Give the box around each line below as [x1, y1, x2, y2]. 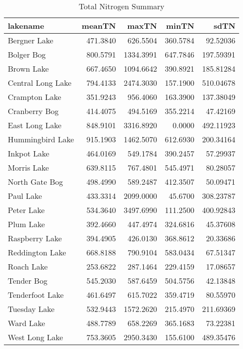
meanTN [81, 20, 116, 31]
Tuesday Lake [8, 303, 55, 314]
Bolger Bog [8, 49, 46, 60]
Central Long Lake [8, 77, 72, 88]
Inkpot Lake [8, 148, 50, 159]
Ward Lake [8, 317, 45, 329]
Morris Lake [8, 162, 49, 173]
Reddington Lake [8, 247, 66, 258]
